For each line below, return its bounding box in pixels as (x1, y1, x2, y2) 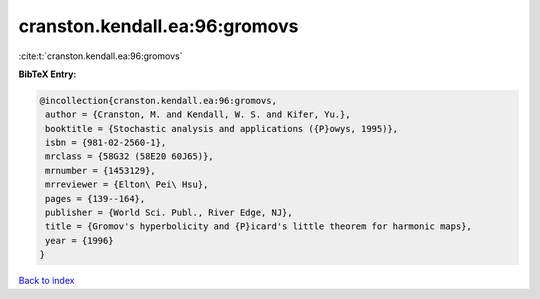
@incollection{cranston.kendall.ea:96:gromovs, (39, 95, 277, 106)
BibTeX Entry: (18, 68, 77, 80)
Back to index (18, 275, 75, 287)
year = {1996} (45, 235, 114, 246)
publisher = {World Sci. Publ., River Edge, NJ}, (45, 207, 294, 219)
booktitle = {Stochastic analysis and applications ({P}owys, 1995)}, (45, 123, 399, 134)
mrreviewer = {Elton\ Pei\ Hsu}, (45, 179, 209, 190)
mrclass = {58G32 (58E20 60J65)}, (45, 151, 214, 162)
